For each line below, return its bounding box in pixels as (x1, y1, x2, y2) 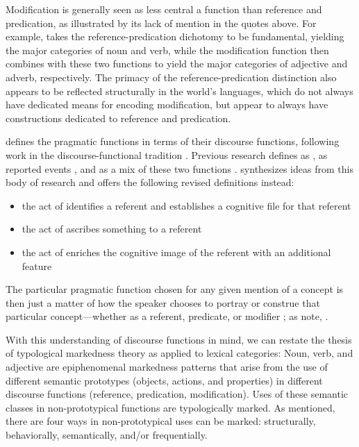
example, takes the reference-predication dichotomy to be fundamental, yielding (6, 29, 344, 44)
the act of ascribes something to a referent (22, 221, 202, 236)
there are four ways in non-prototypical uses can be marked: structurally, (6, 414, 316, 428)
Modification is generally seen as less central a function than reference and (6, 2, 322, 16)
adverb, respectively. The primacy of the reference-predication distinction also (6, 69, 337, 84)
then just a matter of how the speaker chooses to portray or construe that (6, 295, 320, 310)
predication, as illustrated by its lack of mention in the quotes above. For (6, 15, 317, 30)
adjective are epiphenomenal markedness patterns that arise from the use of (6, 360, 328, 374)
